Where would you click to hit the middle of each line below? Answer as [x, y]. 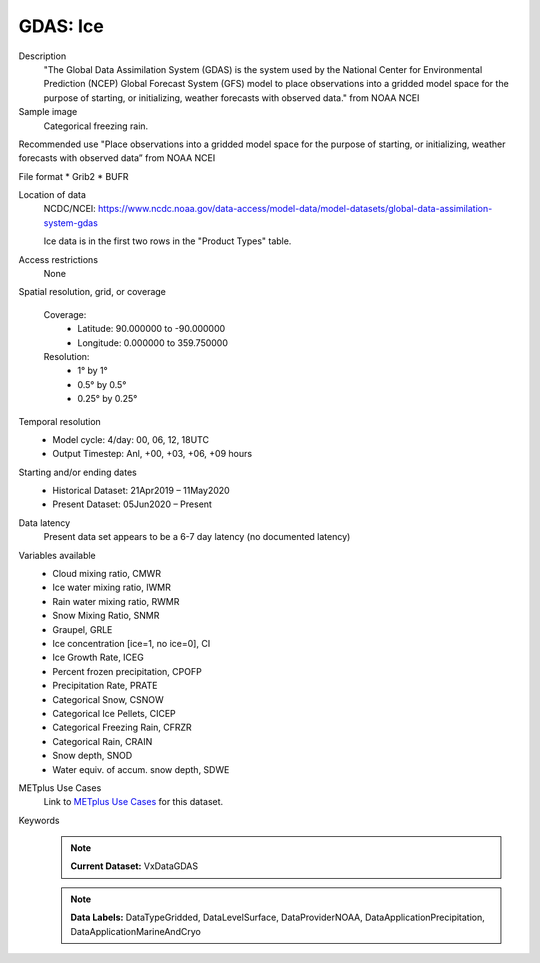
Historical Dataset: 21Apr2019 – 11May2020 [141, 491]
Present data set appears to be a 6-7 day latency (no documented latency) [197, 537]
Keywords [39, 820]
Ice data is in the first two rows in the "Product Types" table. [167, 241]
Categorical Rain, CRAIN [102, 741]
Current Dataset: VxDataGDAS [134, 866]
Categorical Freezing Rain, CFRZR [122, 727]
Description [42, 56]
